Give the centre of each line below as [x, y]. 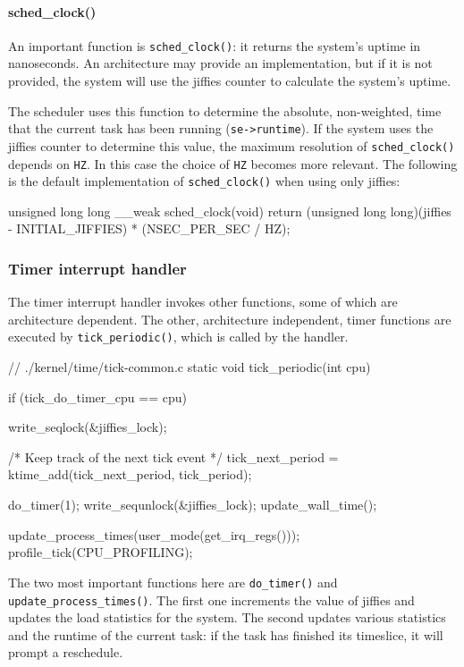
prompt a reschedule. [66, 652]
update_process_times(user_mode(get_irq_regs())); [154, 534]
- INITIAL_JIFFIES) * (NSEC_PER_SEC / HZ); [149, 228]
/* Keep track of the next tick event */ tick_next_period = [173, 456]
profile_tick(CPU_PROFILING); [101, 552]
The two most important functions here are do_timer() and [173, 582]
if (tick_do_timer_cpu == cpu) [97, 397]
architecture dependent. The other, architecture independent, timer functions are [230, 319]
